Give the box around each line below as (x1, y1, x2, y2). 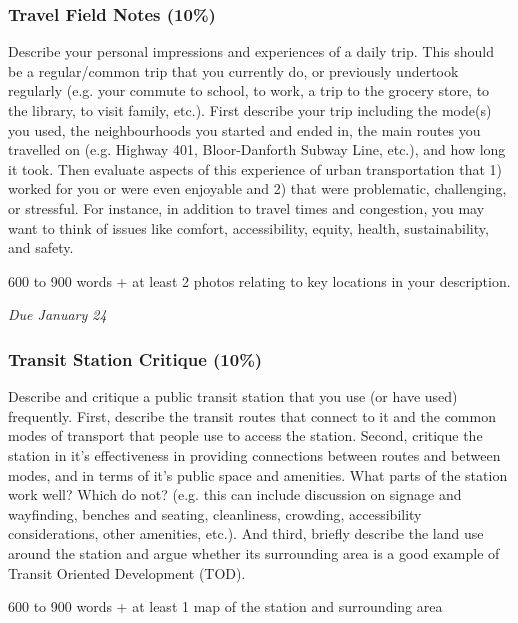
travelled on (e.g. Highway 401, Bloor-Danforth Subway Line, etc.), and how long (8, 139, 506, 160)
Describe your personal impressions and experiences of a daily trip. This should (8, 41, 495, 62)
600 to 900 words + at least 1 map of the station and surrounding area (8, 596, 443, 617)
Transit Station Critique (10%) (8, 346, 263, 371)
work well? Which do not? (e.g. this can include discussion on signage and (8, 484, 462, 505)
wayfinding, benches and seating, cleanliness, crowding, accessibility (8, 503, 422, 524)
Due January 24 (8, 304, 107, 325)
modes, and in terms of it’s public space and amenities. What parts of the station (8, 464, 508, 485)
